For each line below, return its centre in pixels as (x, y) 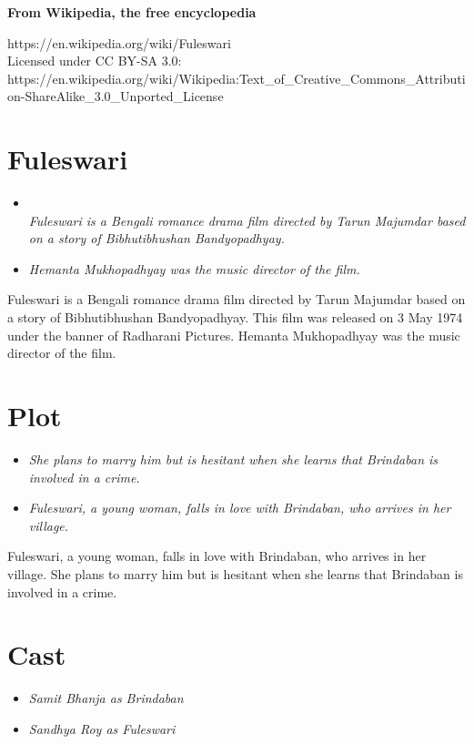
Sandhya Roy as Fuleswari (102, 728)
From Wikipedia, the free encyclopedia (132, 12)
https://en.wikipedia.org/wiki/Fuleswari (119, 42)
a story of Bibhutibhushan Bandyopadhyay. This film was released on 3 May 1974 (235, 317)
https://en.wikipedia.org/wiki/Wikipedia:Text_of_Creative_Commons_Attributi (237, 78)
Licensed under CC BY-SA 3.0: (95, 61)
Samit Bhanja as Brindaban (106, 698)
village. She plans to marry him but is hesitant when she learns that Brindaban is (235, 573)
